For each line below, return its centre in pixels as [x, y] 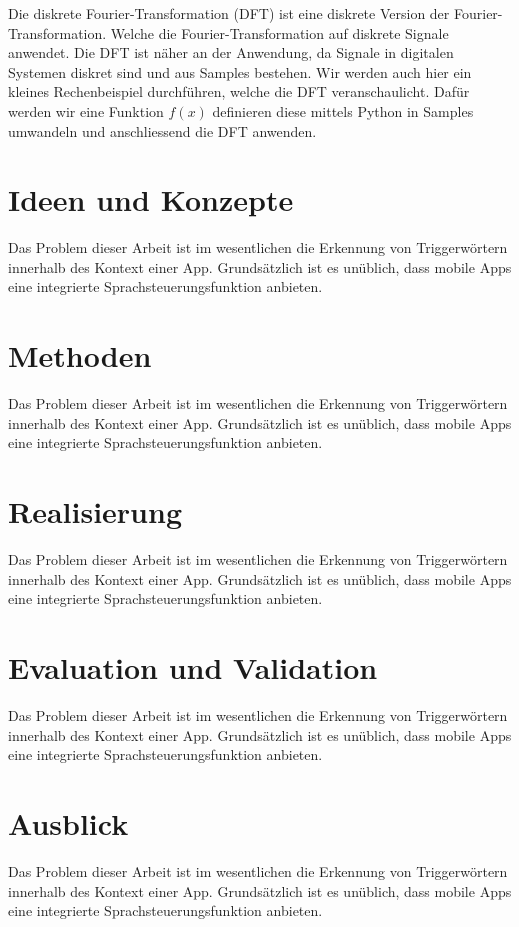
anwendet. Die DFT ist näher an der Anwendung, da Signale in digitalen [231, 52]
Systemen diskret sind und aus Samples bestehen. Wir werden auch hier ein [240, 71]
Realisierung [95, 511]
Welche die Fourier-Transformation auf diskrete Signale [279, 32]
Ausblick [68, 822]
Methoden [80, 355]
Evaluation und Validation [193, 667]
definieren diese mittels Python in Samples [343, 110]
